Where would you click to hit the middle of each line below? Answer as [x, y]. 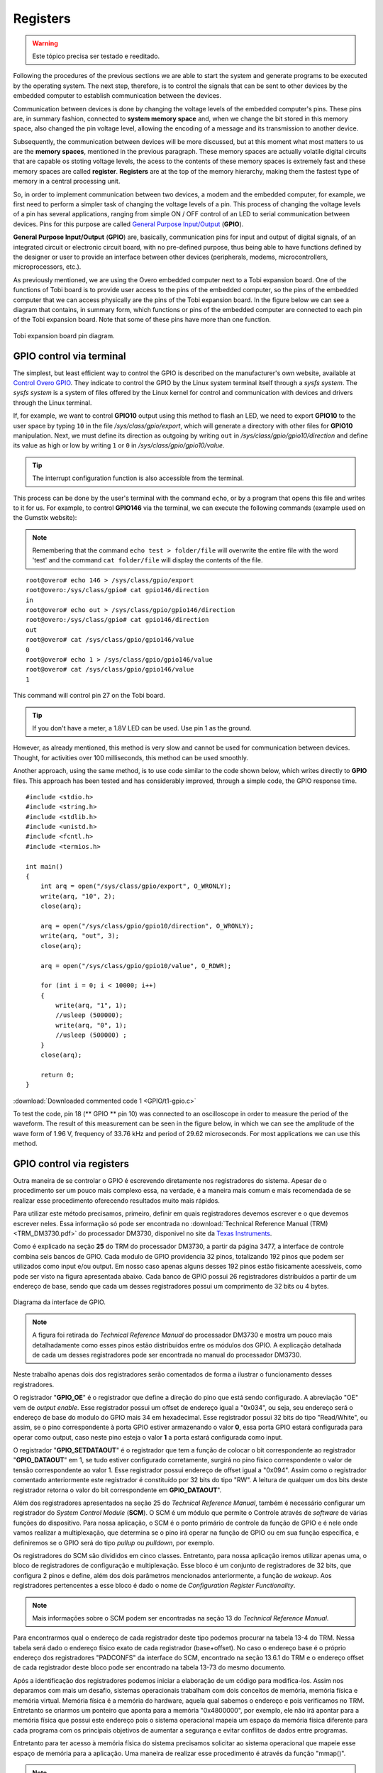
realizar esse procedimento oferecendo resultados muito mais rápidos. [116, 1200]
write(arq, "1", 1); [91, 1006]
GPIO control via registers [71, 1163]
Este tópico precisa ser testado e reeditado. [96, 56]
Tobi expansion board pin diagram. [64, 335]
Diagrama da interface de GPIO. [60, 1302]
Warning [45, 43]
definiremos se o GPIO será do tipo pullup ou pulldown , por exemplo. [114, 1543]
